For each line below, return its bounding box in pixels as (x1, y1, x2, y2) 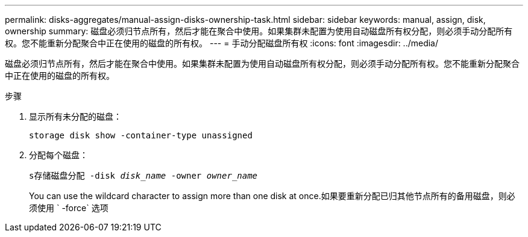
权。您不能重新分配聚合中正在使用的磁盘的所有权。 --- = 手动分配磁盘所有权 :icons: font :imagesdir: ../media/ (5, 38, 439, 48)
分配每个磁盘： (29, 150, 88, 160)
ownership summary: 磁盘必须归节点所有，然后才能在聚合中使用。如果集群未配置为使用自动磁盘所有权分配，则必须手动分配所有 (5, 26, 513, 36)
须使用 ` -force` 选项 (29, 203, 108, 213)
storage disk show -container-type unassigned (29, 131, 253, 140)
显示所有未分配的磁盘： (29, 111, 122, 122)
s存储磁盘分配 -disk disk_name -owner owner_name (29, 171, 258, 180)
